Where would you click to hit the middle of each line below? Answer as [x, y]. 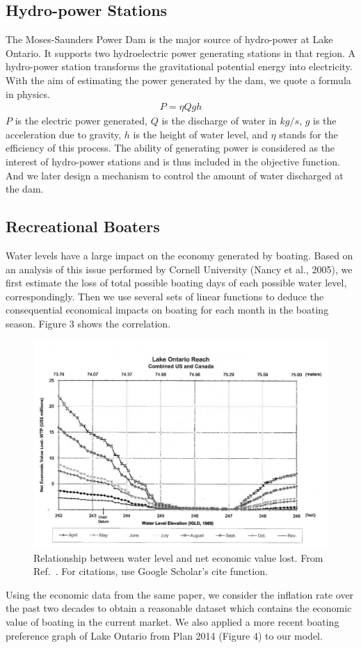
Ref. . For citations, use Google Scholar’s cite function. [151, 571]
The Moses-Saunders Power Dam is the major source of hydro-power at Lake [169, 39]
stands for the [308, 134]
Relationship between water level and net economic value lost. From [178, 557]
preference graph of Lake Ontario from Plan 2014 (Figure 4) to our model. [164, 635]
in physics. [28, 94]
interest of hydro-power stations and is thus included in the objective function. [173, 161]
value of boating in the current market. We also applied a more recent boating [173, 622]
